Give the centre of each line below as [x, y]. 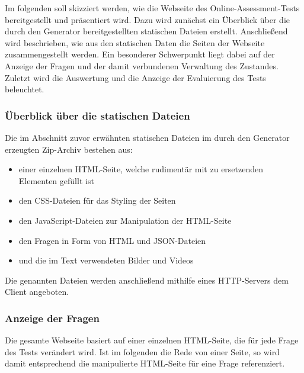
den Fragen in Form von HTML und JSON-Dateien [112, 240]
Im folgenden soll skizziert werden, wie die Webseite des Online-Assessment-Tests [152, 8]
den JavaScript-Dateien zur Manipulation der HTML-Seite [125, 220]
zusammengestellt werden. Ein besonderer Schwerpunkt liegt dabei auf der [140, 54]
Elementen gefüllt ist [56, 180]
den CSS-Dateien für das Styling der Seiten [97, 200]
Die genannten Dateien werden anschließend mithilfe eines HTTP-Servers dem [147, 280]
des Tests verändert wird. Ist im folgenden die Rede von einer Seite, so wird [142, 351]
